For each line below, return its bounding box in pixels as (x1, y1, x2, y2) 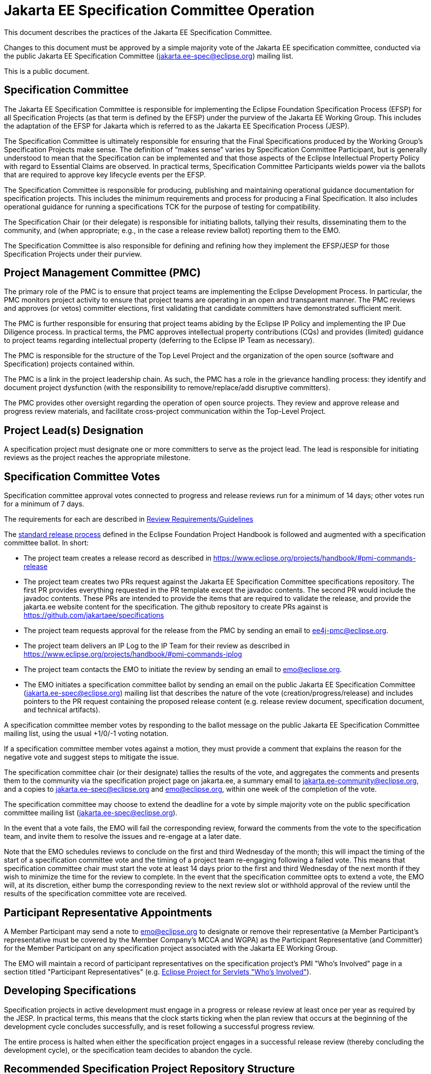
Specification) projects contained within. (4, 360, 135, 369)
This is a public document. (4, 67, 90, 75)
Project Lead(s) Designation (4, 424, 144, 436)
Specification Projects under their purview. (4, 249, 142, 258)
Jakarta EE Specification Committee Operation (4, 2, 314, 19)
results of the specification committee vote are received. (4, 889, 187, 898)
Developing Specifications (4, 984, 136, 997)
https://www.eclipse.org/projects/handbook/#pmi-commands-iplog (24, 650, 242, 659)
